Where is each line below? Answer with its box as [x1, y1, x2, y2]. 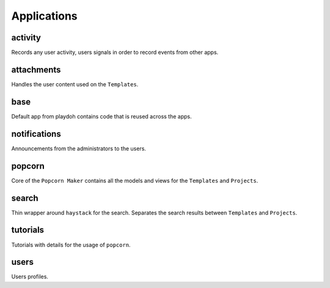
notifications [11, 128, 61, 139]
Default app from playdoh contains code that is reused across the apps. [11, 113, 192, 120]
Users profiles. [11, 273, 49, 281]
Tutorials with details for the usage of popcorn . [11, 241, 131, 248]
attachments [11, 64, 61, 75]
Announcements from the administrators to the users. [11, 144, 147, 152]
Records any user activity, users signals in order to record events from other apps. [11, 49, 219, 56]
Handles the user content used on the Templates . [11, 80, 139, 88]
